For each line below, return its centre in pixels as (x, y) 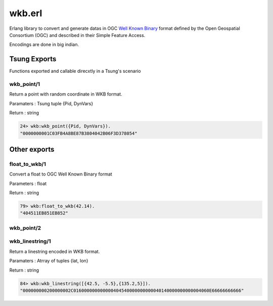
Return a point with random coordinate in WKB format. (66, 94)
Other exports (32, 149)
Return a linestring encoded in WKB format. (55, 251)
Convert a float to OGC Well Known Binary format (61, 174)
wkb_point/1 (25, 84)
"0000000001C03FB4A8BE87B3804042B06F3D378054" (79, 133)
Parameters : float (28, 183)
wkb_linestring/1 (30, 241)
